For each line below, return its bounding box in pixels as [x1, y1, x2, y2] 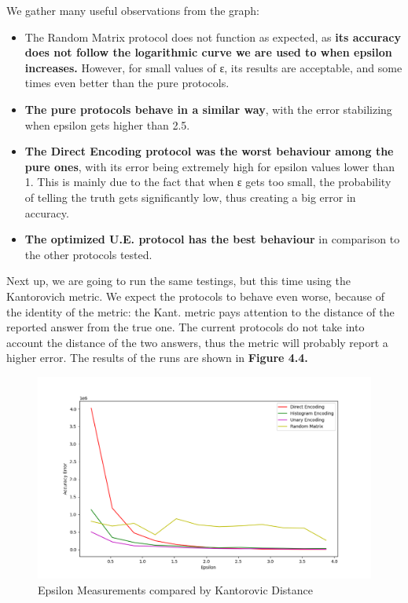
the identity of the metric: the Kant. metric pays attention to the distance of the [6, 303, 395, 320]
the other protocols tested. [24, 246, 153, 262]
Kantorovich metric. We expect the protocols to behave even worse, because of [6, 287, 384, 304]
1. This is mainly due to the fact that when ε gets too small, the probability [24, 174, 391, 190]
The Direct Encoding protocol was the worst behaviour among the [24, 143, 394, 159]
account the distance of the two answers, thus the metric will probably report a [6, 334, 388, 350]
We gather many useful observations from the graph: [6, 2, 260, 18]
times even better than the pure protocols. [24, 75, 230, 91]
